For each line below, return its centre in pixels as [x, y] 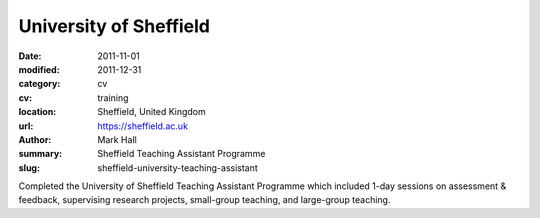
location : [37, 112]
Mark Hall [117, 139]
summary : [40, 154]
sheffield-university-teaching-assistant [178, 167]
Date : [30, 56]
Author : [35, 139]
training [113, 97]
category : [39, 84]
